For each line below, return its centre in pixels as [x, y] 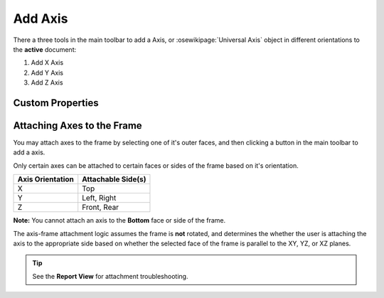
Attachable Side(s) [114, 179]
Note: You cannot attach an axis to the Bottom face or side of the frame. [119, 220]
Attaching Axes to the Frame [78, 126]
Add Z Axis [47, 83]
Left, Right [99, 198]
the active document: [45, 49]
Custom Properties [56, 103]
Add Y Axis [47, 73]
